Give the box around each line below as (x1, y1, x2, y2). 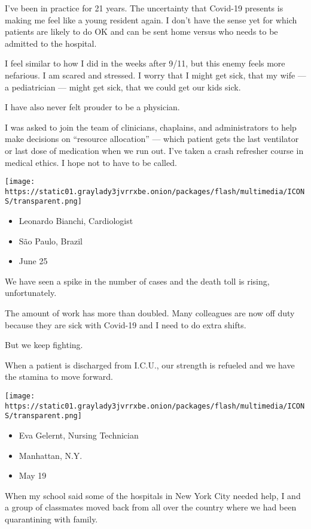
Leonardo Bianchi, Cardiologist (19, 214, 133, 227)
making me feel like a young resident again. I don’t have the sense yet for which (5, 13, 297, 26)
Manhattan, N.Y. (19, 449, 83, 461)
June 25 (19, 255, 48, 267)
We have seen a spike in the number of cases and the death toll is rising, (5, 274, 270, 287)
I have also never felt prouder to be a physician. (5, 101, 180, 113)
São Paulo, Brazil (19, 234, 83, 247)
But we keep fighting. (5, 338, 83, 351)
